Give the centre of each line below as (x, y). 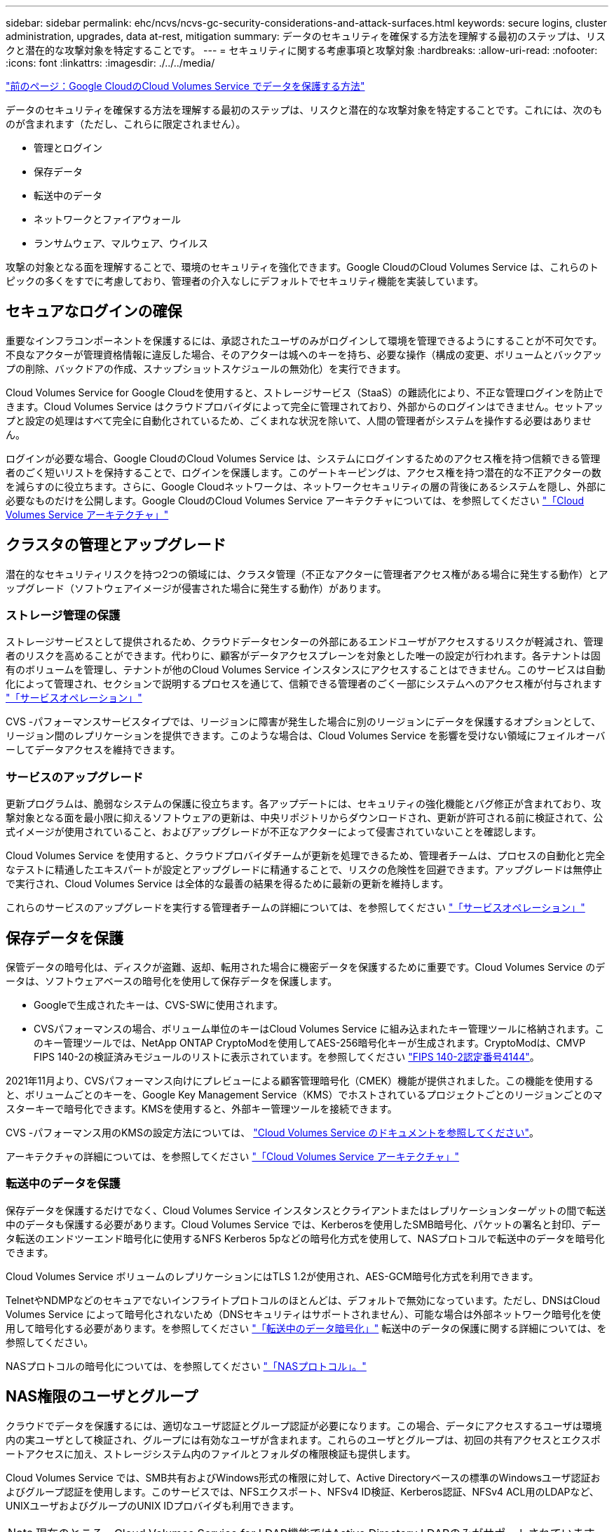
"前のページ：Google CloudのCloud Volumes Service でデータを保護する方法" (185, 86)
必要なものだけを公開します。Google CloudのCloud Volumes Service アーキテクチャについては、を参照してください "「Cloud (295, 500)
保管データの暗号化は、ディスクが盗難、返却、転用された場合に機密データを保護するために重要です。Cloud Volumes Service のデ (306, 967)
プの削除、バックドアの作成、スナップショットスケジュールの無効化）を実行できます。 (206, 368)
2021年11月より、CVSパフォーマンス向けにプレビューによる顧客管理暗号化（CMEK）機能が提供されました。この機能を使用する (300, 1081)
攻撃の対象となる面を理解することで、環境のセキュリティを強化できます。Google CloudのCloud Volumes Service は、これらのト (302, 267)
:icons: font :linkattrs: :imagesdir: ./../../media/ (110, 63)
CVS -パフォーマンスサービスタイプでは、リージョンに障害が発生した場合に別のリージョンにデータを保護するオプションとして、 (303, 722)
